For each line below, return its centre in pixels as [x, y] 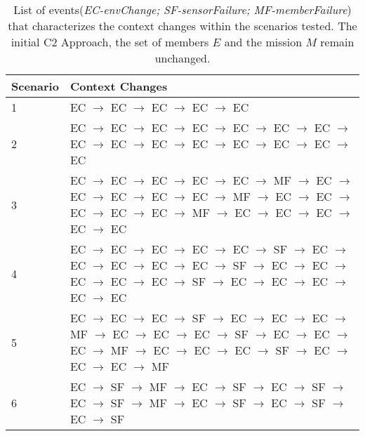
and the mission [263, 42]
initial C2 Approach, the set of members [110, 42]
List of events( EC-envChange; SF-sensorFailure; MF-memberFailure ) [182, 9]
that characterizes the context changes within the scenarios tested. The [182, 26]
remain [337, 42]
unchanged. [182, 58]
